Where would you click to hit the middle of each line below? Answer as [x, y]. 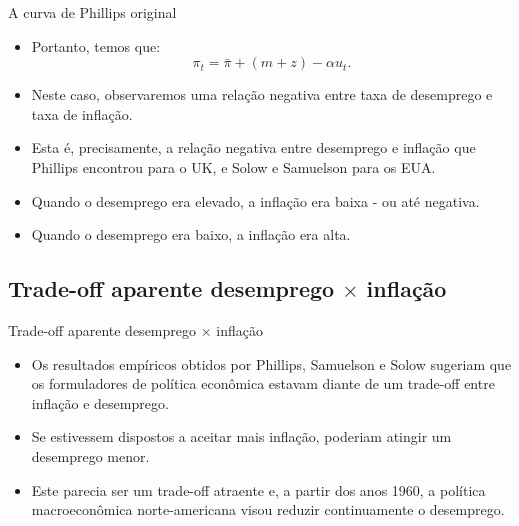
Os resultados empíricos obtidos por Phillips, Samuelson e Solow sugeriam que [271, 363]
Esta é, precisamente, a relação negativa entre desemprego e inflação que [253, 147]
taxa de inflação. [82, 113]
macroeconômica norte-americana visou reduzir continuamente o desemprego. [268, 509]
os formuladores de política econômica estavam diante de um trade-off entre [263, 383]
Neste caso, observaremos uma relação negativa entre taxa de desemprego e [262, 94]
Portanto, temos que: [96, 45]
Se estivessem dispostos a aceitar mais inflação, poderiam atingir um [241, 436]
